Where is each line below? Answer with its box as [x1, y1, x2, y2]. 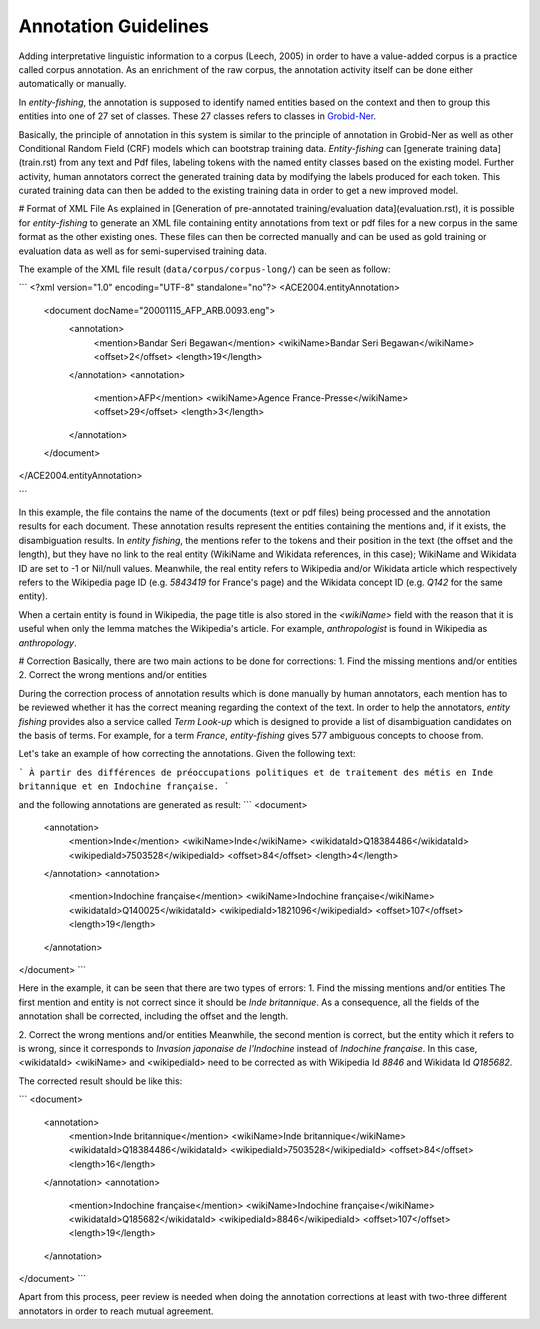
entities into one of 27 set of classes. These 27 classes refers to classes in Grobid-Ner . [18, 110, 377, 122]
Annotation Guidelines [18, 15, 209, 37]
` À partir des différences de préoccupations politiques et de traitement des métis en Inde [18, 766, 494, 778]
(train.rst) [18, 156, 57, 169]
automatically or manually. [18, 78, 127, 90]
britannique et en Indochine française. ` [18, 781, 230, 792]
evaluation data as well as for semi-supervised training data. [18, 245, 267, 257]
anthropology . [18, 636, 77, 649]
